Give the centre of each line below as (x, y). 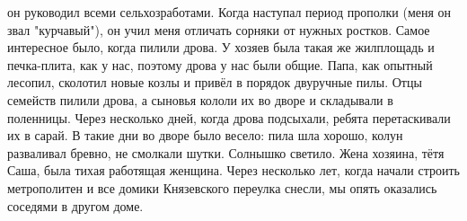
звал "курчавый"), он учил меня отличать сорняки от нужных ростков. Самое (219, 29)
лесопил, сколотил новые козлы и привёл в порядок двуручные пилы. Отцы (215, 82)
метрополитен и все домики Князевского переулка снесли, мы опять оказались (222, 187)
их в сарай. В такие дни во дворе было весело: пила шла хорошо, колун (205, 135)
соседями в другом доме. (75, 205)
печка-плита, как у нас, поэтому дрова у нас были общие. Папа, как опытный (220, 64)
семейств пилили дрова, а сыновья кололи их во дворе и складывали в (200, 99)
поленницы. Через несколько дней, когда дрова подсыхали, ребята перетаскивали (229, 117)
